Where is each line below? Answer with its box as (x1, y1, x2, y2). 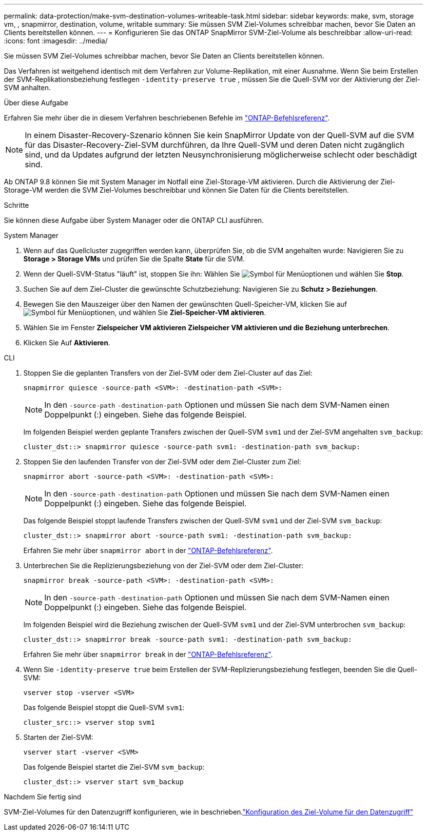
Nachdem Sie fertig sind (4, 793, 81, 801)
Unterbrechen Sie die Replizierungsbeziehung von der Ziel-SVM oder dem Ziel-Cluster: (23, 561, 304, 570)
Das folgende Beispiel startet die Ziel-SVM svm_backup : (23, 763, 205, 771)
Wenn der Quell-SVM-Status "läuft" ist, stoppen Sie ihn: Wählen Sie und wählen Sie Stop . (23, 270, 404, 278)
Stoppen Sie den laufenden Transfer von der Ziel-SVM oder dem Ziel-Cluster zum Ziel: (23, 457, 301, 466)
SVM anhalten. (4, 83, 51, 92)
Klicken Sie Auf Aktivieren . (23, 338, 110, 347)
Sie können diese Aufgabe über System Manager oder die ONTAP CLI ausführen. (4, 216, 264, 224)
